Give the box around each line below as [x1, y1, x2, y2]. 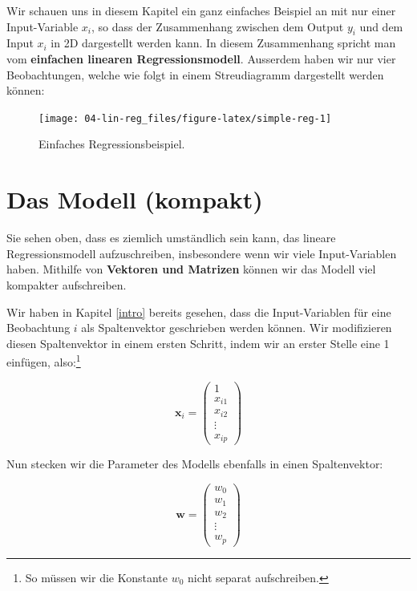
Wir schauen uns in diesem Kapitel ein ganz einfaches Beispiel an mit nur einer [6, 2, 396, 18]
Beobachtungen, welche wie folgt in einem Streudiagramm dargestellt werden [6, 66, 384, 83]
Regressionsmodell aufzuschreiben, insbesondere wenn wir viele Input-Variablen [6, 245, 397, 261]
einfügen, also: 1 [6, 351, 81, 370]
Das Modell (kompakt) [6, 183, 263, 216]
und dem [359, 18, 403, 34]
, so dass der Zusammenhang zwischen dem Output [91, 18, 344, 34]
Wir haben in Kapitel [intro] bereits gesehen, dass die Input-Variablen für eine [6, 303, 391, 320]
